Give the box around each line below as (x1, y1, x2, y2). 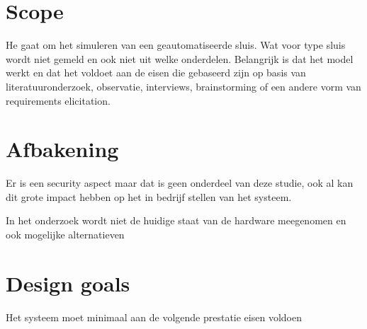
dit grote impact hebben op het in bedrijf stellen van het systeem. (6, 189, 292, 204)
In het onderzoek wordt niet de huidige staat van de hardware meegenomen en (6, 213, 346, 228)
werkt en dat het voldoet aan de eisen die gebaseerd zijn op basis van (6, 65, 306, 80)
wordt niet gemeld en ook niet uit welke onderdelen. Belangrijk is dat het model (6, 51, 354, 66)
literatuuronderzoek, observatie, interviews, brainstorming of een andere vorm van (6, 79, 361, 93)
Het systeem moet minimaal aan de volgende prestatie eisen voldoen (6, 309, 302, 324)
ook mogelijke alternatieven (6, 227, 125, 241)
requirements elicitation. (6, 93, 111, 108)
